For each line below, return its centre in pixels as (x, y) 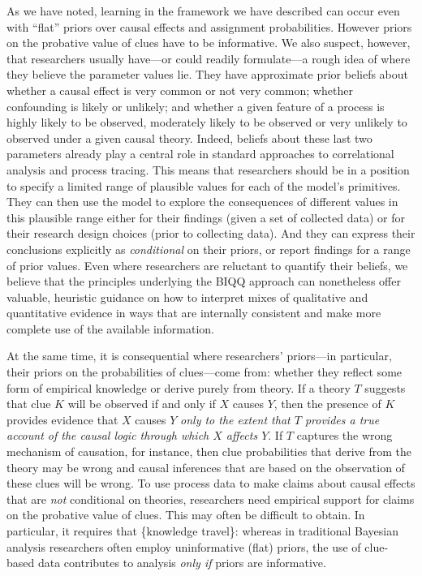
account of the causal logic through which (108, 435)
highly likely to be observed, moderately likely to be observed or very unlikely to (207, 122)
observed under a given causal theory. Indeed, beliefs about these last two (189, 138)
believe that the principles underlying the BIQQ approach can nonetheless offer (204, 281)
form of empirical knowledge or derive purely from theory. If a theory (179, 387)
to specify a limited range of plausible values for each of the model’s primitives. (204, 185)
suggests (385, 387)
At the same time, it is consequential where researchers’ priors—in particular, (199, 356)
